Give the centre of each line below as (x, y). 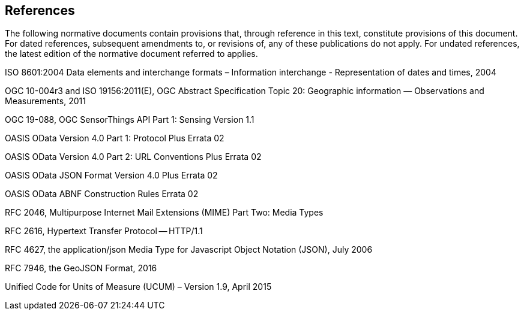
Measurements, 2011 (45, 101)
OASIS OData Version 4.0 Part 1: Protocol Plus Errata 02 (115, 138)
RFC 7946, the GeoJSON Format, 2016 (81, 268)
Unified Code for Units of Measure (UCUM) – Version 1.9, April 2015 (138, 287)
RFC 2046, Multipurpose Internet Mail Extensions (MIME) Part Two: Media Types (164, 213)
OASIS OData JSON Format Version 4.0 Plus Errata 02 (111, 175)
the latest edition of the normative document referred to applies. (131, 54)
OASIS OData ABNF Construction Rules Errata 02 (102, 194)
